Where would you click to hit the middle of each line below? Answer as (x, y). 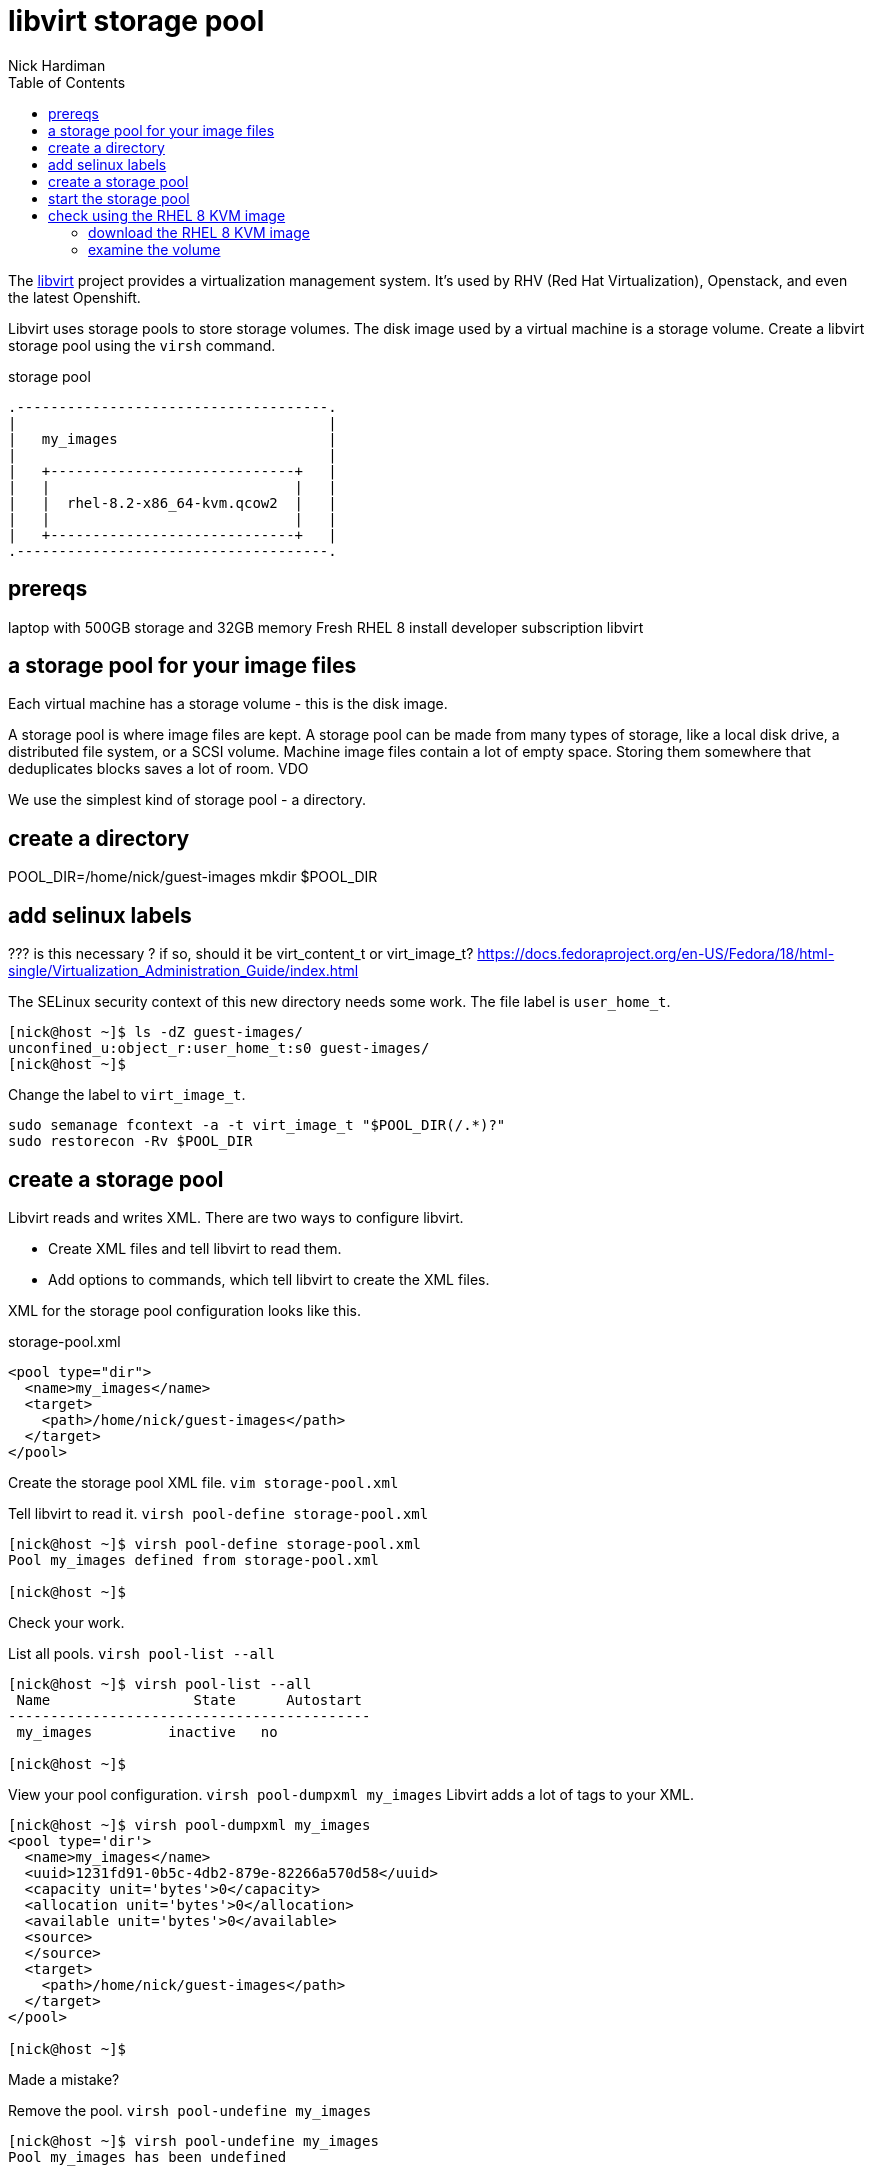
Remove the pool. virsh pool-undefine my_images (190, 2110)
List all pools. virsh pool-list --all (141, 1653)
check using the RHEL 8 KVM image (167, 215)
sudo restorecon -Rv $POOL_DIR (130, 1141)
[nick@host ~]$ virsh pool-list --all (160, 1683)
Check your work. (66, 1622)
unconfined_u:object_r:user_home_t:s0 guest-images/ (219, 1048)
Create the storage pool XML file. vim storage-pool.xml (203, 1482)
